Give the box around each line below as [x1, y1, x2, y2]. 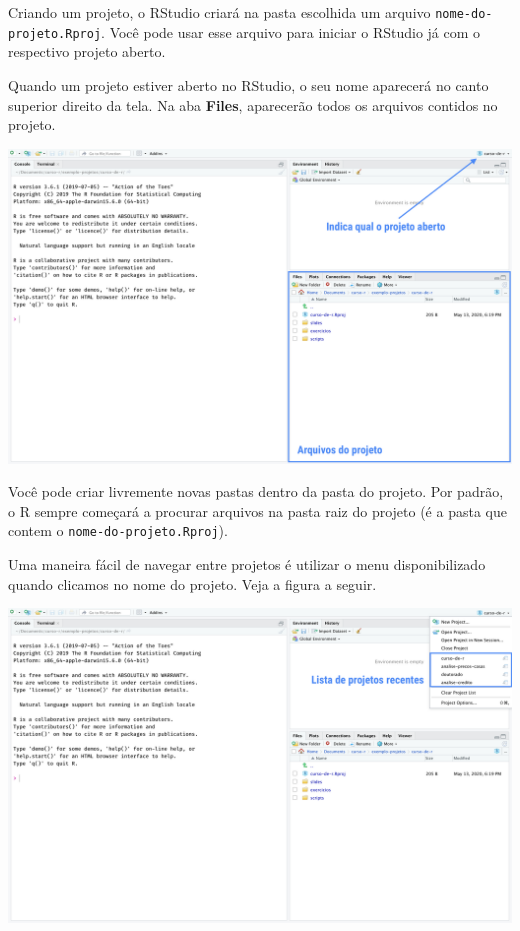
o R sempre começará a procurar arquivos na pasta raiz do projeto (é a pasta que [8, 500, 507, 521]
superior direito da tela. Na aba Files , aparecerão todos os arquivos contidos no [8, 94, 498, 115]
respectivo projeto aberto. [8, 41, 166, 62]
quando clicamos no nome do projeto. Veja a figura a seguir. [8, 573, 377, 594]
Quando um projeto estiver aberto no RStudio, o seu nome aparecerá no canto [8, 74, 489, 95]
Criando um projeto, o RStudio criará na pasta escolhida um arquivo [8, 2, 431, 22]
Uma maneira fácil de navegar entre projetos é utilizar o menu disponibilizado [8, 554, 486, 575]
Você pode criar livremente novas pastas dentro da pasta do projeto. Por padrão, [8, 481, 504, 502]
